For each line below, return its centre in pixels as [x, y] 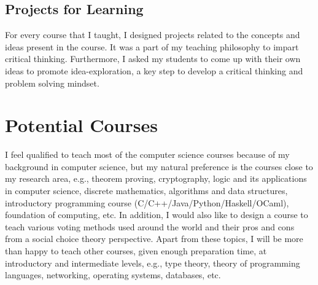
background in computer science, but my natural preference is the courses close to [159, 166]
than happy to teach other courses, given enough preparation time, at [136, 251]
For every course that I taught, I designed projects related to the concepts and [153, 35]
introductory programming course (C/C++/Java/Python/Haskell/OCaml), [147, 202]
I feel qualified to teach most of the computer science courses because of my [147, 154]
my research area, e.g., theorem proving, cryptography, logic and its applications [156, 178]
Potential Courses [81, 125]
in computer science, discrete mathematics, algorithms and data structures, [146, 191]
